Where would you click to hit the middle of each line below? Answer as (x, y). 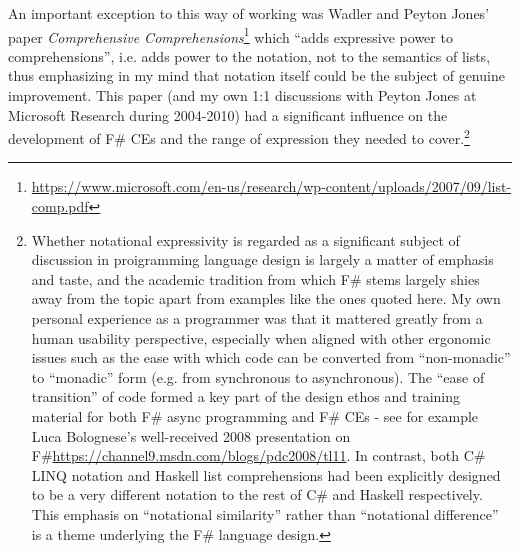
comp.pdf (60, 206)
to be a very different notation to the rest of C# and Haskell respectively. (257, 494)
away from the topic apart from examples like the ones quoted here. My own (266, 298)
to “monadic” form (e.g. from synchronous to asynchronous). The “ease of (258, 376)
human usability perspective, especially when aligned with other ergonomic (261, 337)
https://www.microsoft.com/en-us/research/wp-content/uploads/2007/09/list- (271, 186)
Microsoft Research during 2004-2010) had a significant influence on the (228, 114)
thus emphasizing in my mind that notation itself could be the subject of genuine (256, 75)
